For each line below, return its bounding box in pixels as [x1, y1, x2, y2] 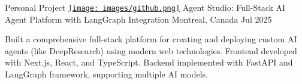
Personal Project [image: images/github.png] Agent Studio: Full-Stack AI [5, 1, 286, 13]
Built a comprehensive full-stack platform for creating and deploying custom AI [5, 33, 297, 45]
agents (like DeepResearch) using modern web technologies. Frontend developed [5, 44, 297, 57]
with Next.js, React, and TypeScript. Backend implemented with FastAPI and [5, 56, 293, 69]
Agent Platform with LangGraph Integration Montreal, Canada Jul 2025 [5, 13, 272, 25]
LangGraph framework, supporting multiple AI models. [5, 68, 208, 80]
